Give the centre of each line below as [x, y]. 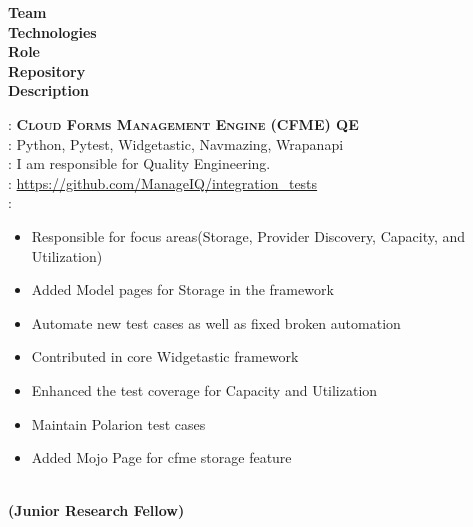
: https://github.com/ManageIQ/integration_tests [163, 182]
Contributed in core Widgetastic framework [165, 356]
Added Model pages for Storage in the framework [182, 289]
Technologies [52, 31]
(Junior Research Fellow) [96, 510]
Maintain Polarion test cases [118, 423]
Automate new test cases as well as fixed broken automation [216, 322]
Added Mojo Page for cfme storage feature [161, 457]
